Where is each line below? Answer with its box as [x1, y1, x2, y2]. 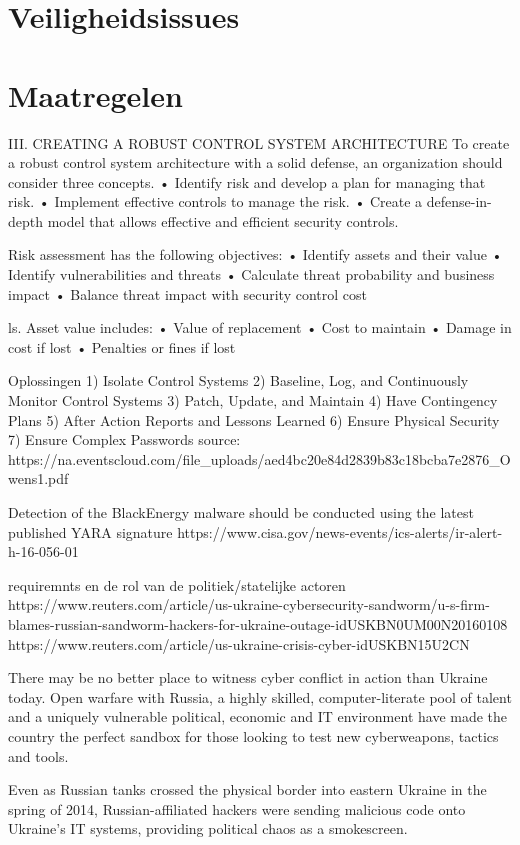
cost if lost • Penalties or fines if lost [8, 336, 236, 357]
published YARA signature [8, 521, 173, 542]
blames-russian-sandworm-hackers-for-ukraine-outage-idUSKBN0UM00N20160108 [8, 613, 508, 634]
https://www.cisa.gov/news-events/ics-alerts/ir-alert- [177, 521, 503, 542]
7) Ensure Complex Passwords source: [8, 429, 241, 450]
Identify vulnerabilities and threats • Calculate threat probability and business [8, 264, 495, 285]
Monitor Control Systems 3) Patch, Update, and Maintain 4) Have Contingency [8, 390, 498, 411]
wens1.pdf [8, 468, 69, 489]
